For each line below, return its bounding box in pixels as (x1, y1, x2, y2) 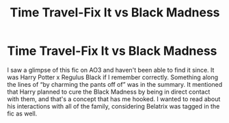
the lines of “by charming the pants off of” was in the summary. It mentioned (7, 80, 223, 88)
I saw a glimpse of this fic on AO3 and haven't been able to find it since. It (7, 66, 215, 74)
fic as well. (7, 109, 38, 118)
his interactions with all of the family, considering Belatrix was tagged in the (7, 102, 220, 110)
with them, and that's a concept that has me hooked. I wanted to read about (7, 94, 221, 103)
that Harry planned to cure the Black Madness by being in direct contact (7, 87, 211, 96)
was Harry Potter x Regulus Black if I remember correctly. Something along (7, 73, 219, 81)
